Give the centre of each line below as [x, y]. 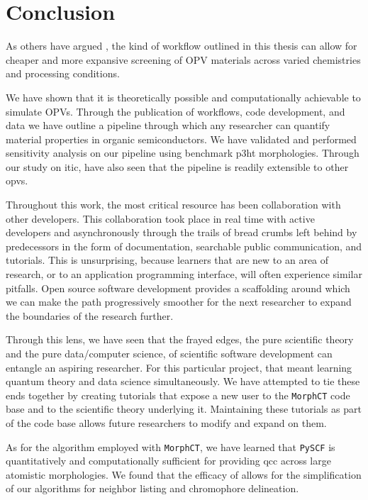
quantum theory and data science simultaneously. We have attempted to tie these [183, 381]
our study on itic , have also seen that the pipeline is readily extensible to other [177, 166]
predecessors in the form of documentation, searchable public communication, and [184, 246]
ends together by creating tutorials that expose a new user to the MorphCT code [178, 395]
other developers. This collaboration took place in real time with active [160, 218]
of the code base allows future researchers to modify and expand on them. [166, 423]
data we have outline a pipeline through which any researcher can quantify [168, 125]
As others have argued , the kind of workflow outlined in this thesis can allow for [182, 46]
